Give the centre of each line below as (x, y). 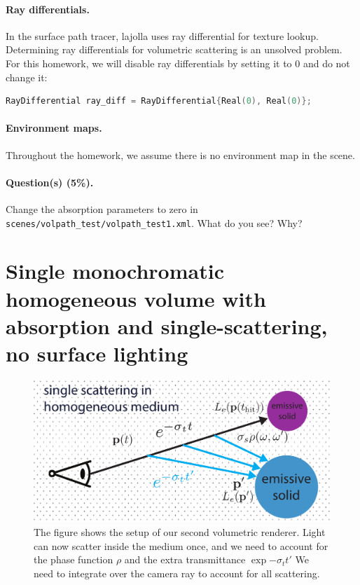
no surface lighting (97, 353)
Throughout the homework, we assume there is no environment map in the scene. (180, 154)
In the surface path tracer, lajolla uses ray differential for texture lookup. (162, 35)
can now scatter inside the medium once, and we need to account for (181, 545)
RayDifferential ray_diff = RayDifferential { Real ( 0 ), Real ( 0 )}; (159, 101)
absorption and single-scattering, (167, 325)
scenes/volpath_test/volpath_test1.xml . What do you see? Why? (154, 222)
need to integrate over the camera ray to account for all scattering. (177, 573)
